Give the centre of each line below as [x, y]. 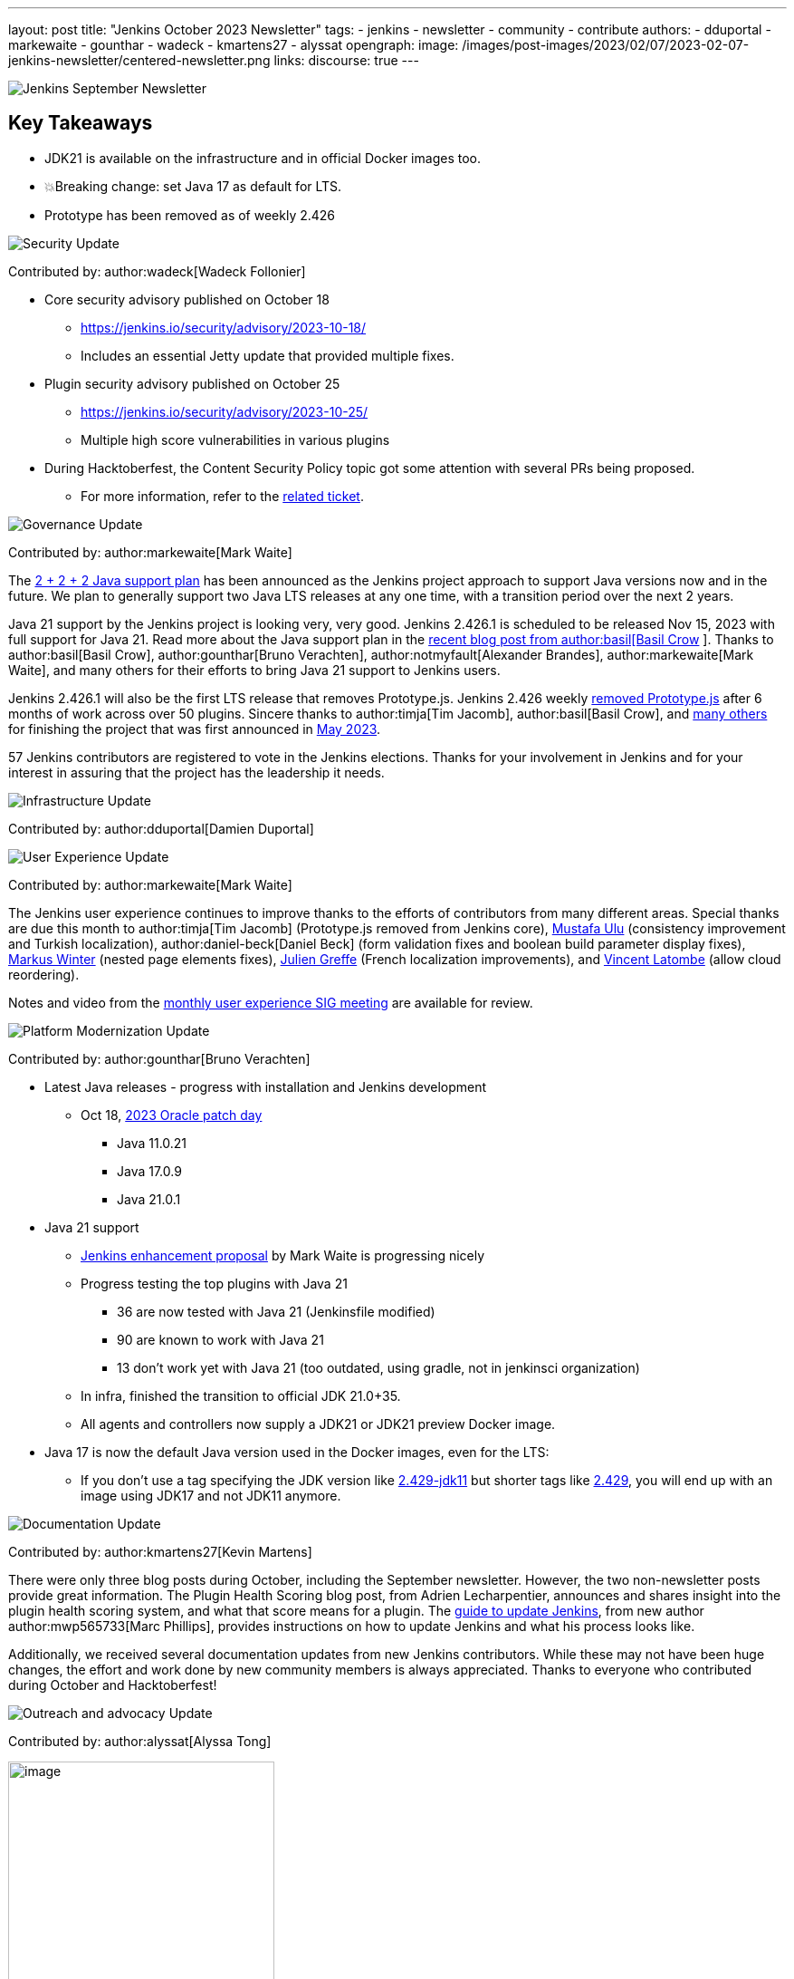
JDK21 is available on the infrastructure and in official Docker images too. [263, 158]
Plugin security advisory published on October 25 [192, 383]
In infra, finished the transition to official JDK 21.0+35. [241, 1395]
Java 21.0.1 [149, 1199]
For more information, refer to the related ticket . [222, 496]
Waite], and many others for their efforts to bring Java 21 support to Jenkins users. [254, 670]
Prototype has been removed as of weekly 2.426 [190, 215]
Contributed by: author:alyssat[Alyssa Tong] [140, 1741]
